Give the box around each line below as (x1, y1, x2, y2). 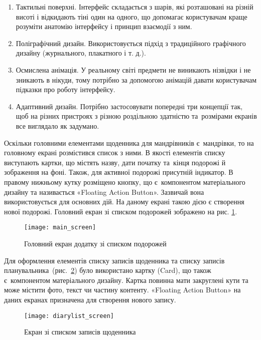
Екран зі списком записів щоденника (24, 326, 136, 337)
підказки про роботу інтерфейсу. (16, 84, 115, 95)
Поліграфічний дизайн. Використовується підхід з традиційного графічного (16, 38, 246, 48)
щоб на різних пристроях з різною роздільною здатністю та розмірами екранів (16, 111, 257, 121)
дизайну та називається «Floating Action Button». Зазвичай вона (4, 186, 204, 197)
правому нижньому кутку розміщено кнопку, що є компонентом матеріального (4, 176, 245, 187)
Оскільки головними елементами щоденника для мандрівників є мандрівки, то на (4, 137, 254, 148)
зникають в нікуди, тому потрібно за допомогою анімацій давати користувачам (16, 74, 257, 85)
